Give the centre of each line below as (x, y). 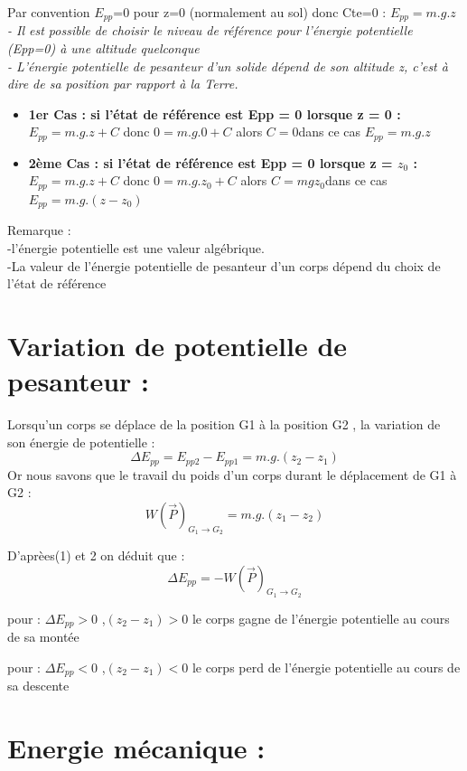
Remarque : (39, 230)
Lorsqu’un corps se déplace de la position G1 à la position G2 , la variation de (224, 424)
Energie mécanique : (136, 748)
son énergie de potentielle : (81, 442)
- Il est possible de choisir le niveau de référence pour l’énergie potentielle (210, 30)
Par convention (49, 12)
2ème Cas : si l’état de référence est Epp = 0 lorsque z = (210, 162)
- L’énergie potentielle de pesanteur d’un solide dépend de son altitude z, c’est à (228, 66)
